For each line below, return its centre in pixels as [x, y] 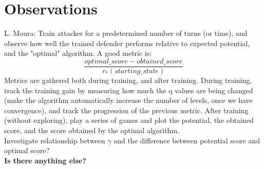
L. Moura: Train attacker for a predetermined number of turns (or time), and [126, 33]
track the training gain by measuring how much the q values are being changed [129, 90]
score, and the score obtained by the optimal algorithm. [92, 130]
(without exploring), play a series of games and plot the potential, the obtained [129, 120]
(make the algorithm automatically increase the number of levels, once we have [128, 100]
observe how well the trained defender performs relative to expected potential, [127, 43]
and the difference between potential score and [187, 140]
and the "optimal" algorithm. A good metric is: [78, 53]
